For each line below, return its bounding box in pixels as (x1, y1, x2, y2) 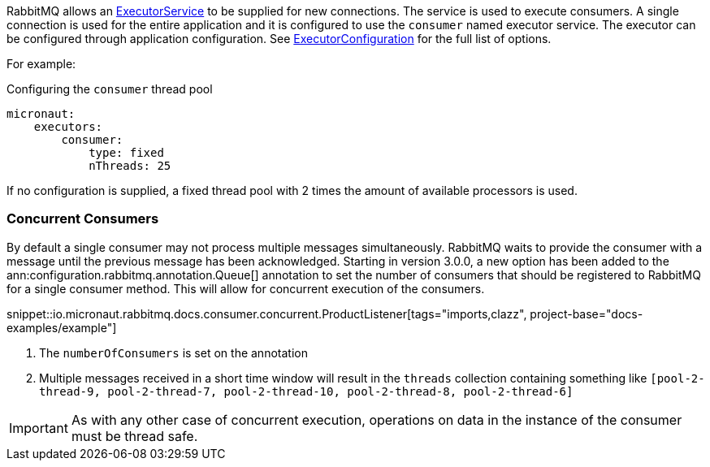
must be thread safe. (71, 427, 198, 444)
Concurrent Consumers (6, 210, 159, 227)
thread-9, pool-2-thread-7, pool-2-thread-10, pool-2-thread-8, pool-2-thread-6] (39, 384, 574, 398)
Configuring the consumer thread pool (6, 82, 213, 96)
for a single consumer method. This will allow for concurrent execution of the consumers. (6, 281, 485, 296)
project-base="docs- (530, 306, 643, 321)
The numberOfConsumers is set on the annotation (39, 345, 308, 360)
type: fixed (89, 146, 164, 159)
